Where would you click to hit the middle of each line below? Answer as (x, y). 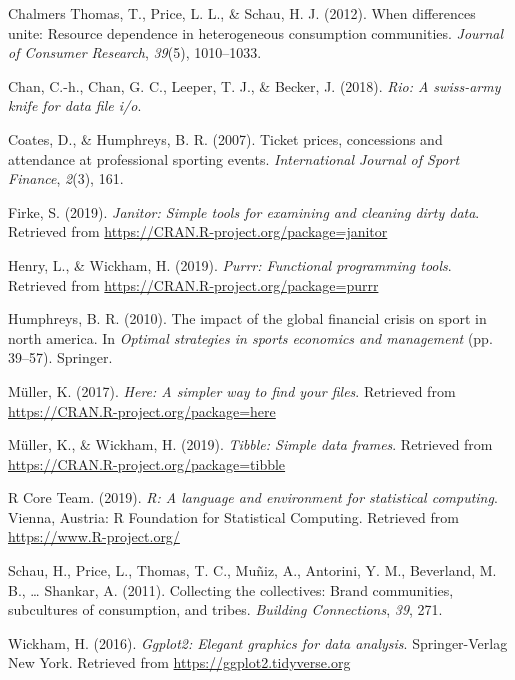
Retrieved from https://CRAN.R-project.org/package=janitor (198, 231)
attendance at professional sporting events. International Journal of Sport (234, 158)
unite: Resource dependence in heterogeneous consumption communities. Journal (256, 32)
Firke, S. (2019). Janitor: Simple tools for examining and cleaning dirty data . (244, 211)
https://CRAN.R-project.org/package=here (142, 410)
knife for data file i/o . (75, 105)
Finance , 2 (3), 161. (66, 178)
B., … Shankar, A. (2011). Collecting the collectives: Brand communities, (231, 589)
